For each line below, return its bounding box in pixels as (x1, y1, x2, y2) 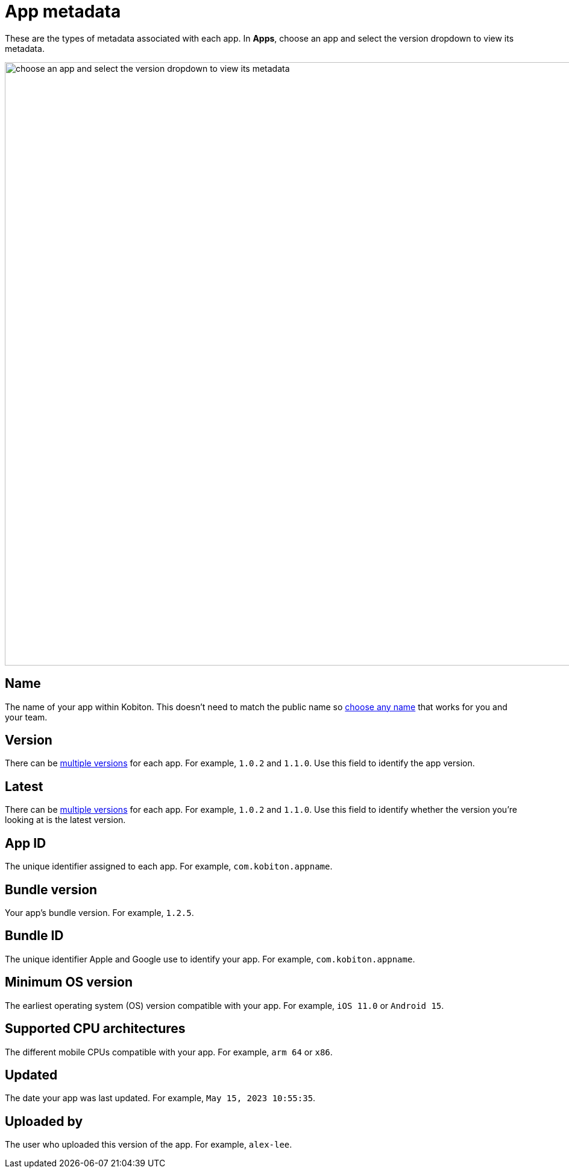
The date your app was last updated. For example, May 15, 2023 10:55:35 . (5, 1093, 316, 1104)
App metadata (5, 1, 121, 22)
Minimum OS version (5, 974, 133, 990)
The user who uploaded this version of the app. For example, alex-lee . (5, 1139, 292, 1150)
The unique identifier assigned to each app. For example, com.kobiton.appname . (5, 861, 333, 872)
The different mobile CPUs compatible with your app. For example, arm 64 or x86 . (5, 1046, 333, 1057)
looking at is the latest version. (5, 815, 126, 825)
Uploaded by (5, 1113, 83, 1129)
